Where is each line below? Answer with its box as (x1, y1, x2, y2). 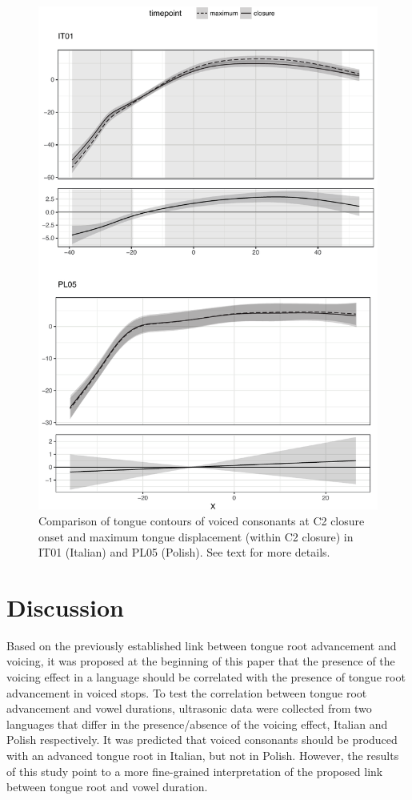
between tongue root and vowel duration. (6, 778, 208, 795)
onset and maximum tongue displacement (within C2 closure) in (38, 528, 354, 545)
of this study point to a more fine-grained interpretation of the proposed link (6, 762, 383, 779)
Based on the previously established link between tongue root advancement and (6, 637, 397, 653)
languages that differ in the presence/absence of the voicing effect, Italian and (6, 715, 388, 732)
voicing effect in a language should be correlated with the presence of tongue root (6, 669, 406, 685)
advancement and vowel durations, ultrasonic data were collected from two (6, 700, 372, 717)
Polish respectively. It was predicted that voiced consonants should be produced (6, 731, 398, 748)
